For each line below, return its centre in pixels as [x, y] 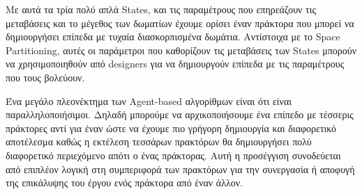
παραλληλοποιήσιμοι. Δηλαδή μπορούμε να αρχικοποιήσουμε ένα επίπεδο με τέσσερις [180, 114]
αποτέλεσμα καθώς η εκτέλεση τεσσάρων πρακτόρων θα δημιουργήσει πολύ [159, 142]
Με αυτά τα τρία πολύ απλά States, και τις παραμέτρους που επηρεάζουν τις [161, 9]
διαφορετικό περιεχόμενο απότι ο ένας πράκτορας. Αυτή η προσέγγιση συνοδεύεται [173, 155]
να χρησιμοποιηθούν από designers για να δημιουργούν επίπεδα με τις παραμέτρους [175, 64]
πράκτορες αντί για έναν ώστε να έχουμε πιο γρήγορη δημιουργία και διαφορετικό [171, 128]
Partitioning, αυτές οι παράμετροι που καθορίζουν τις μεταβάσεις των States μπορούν [181, 50]
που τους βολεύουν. [45, 77]
